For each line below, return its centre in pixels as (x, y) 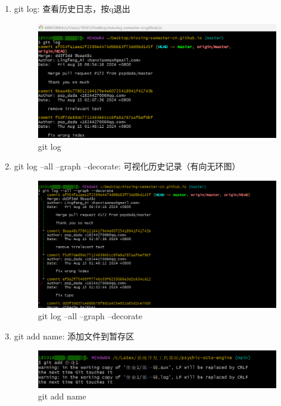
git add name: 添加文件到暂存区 (74, 336)
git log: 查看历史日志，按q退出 (72, 8)
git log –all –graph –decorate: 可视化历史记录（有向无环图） (127, 166)
